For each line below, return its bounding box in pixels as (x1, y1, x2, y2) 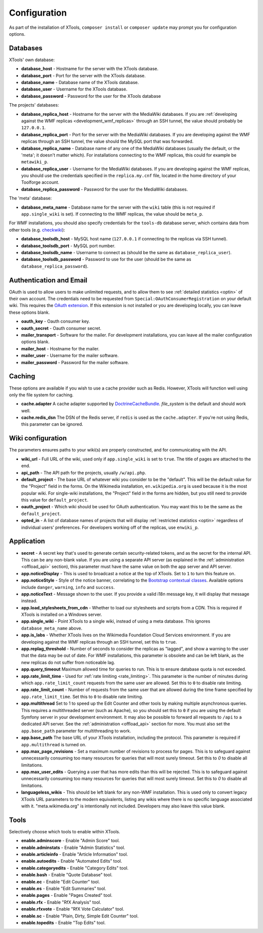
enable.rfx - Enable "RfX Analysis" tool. (21, 899, 102, 905)
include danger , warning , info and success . (21, 584, 115, 590)
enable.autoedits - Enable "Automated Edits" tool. (21, 858, 122, 864)
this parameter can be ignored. (21, 421, 83, 427)
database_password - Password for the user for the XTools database (21, 93, 161, 99)
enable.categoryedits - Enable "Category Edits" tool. (21, 865, 129, 871)
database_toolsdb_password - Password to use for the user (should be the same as (21, 257, 191, 262)
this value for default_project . (21, 497, 89, 503)
